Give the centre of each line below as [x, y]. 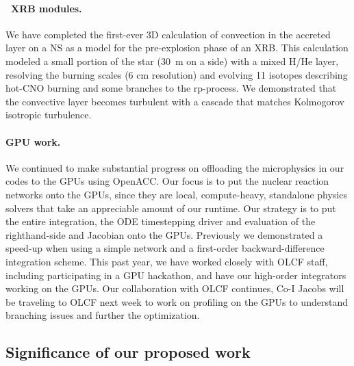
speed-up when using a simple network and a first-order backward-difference [165, 248]
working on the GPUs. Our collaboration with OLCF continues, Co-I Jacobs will [175, 288]
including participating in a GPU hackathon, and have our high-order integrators [176, 275]
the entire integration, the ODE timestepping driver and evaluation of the [161, 221]
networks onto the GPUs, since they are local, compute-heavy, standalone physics [176, 194]
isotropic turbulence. [49, 115]
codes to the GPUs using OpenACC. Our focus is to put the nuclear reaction [167, 181]
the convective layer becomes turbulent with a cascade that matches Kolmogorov [175, 101]
